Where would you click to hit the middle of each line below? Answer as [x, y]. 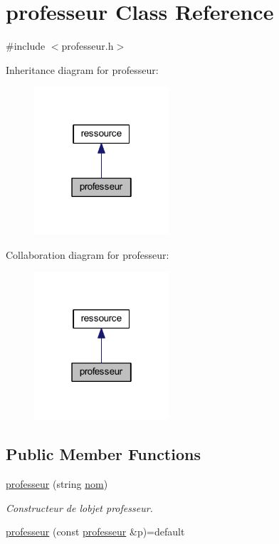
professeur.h [88, 46]
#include [26, 46]
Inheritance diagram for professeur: [82, 69]
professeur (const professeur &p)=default [95, 532]
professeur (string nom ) [57, 484]
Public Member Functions [103, 454]
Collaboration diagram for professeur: [88, 254]
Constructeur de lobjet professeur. [79, 507]
